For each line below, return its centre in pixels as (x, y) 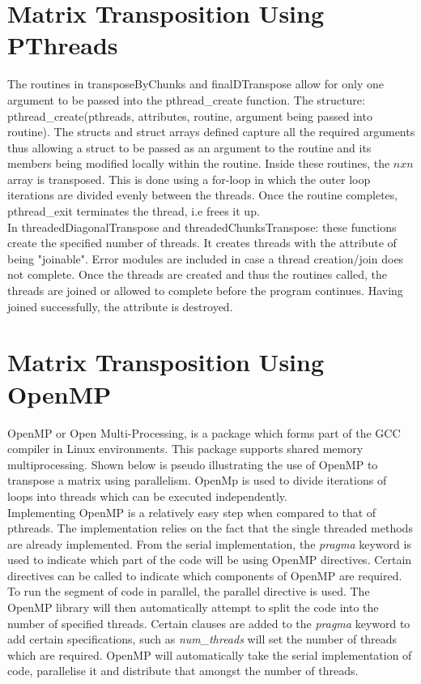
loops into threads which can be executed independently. (147, 496)
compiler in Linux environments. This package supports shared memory (185, 449)
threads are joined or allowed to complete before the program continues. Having (205, 291)
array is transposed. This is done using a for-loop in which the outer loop (189, 179)
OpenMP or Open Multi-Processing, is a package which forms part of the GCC (204, 432)
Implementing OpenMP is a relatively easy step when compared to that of (192, 512)
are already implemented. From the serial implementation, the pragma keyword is (209, 543)
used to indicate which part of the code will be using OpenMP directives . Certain (210, 560)
